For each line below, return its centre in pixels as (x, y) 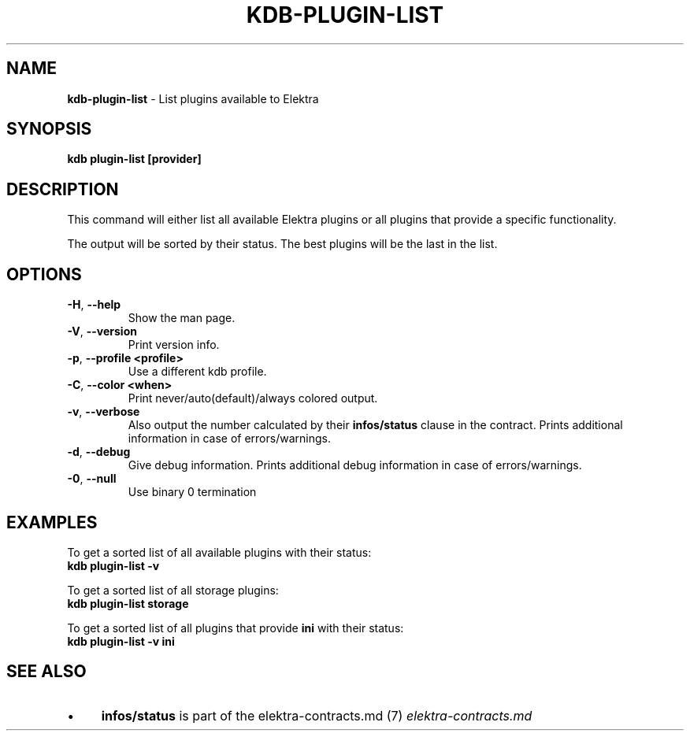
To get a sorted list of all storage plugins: (173, 590)
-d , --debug (99, 452)
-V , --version (102, 331)
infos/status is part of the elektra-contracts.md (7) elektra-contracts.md (317, 715)
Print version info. (174, 345)
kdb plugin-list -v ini (121, 641)
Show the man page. (182, 318)
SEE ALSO (46, 672)
